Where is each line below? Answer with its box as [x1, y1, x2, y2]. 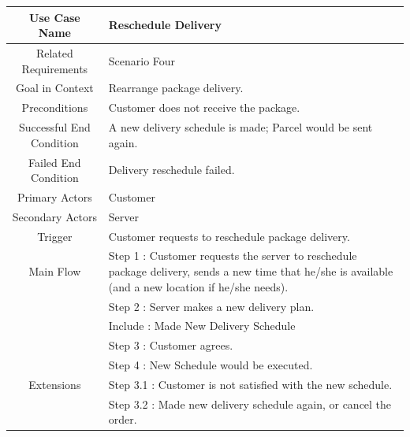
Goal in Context [15, 80, 94, 96]
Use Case [29, 9, 80, 25]
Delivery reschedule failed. [108, 161, 235, 178]
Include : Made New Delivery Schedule [108, 317, 296, 334]
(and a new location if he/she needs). [108, 278, 289, 294]
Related [35, 44, 73, 61]
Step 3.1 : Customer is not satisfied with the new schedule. [108, 376, 393, 392]
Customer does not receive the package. [108, 99, 300, 116]
